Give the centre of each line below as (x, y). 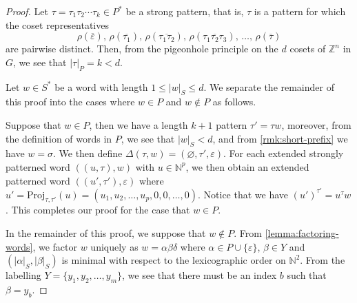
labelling (23, 275)
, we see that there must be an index (200, 275)
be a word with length (101, 86)
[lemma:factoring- (302, 233)
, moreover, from (316, 124)
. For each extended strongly (284, 153)
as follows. (234, 102)
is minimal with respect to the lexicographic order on (174, 260)
